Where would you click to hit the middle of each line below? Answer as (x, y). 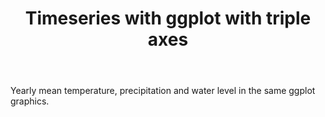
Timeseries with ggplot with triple (168, 18)
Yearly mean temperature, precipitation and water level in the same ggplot (163, 91)
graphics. (30, 101)
